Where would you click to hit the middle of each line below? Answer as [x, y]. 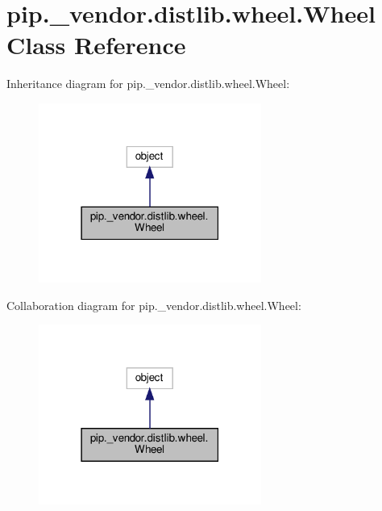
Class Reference [96, 45]
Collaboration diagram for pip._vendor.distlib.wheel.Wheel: [154, 305]
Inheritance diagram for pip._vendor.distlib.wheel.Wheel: [148, 84]
